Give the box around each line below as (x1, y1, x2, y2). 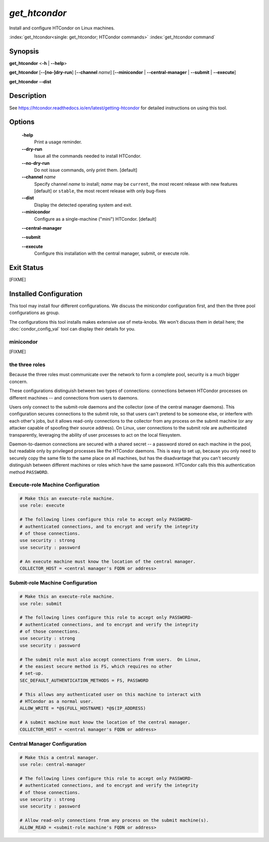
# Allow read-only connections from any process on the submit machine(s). (19, 818, 209, 824)
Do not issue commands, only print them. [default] (34, 167, 137, 173)
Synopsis (9, 47, 39, 55)
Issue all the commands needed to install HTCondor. (34, 153, 141, 159)
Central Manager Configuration (9, 740, 87, 747)
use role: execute (19, 502, 65, 508)
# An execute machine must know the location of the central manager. (19, 558, 196, 564)
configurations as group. (9, 310, 60, 316)
